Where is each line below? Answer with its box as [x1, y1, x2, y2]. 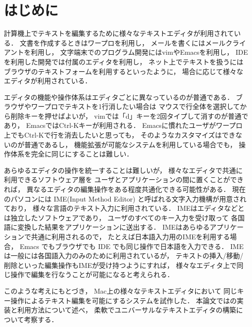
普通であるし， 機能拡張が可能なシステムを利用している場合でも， [24, 139, 237, 149]
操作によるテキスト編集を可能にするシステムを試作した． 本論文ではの [10, 295, 237, 305]
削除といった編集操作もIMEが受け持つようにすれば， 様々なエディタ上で [4, 260, 237, 270]
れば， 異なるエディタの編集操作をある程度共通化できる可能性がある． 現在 [4, 184, 246, 194]
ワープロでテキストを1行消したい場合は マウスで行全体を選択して [31, 101, 240, 111]
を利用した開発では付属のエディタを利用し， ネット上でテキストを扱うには [4, 56, 244, 66]
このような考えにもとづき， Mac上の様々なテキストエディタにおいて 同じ [4, 285, 237, 296]
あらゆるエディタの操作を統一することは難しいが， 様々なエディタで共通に [4, 165, 243, 175]
